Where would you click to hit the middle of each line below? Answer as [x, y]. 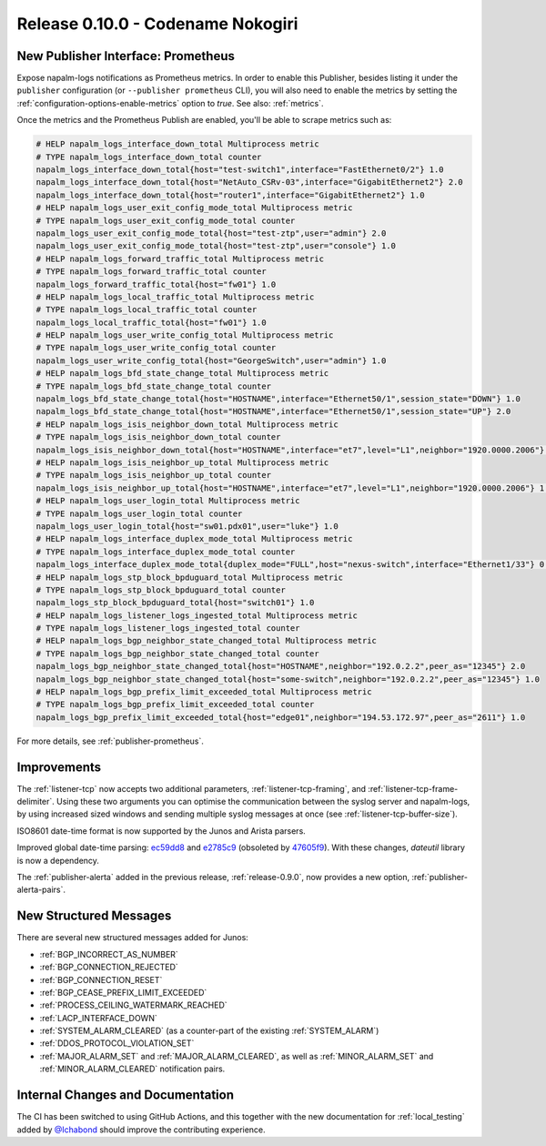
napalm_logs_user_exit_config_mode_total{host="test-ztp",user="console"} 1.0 [216, 246]
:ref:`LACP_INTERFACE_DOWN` [99, 1018]
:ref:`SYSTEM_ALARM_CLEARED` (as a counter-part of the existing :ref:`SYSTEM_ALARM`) [209, 1031]
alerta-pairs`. [41, 890]
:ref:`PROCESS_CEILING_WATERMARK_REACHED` [133, 1005]
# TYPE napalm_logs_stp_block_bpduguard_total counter [161, 590]
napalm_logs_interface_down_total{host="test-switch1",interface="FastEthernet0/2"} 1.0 [240, 170]
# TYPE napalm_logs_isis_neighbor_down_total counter [158, 437]
